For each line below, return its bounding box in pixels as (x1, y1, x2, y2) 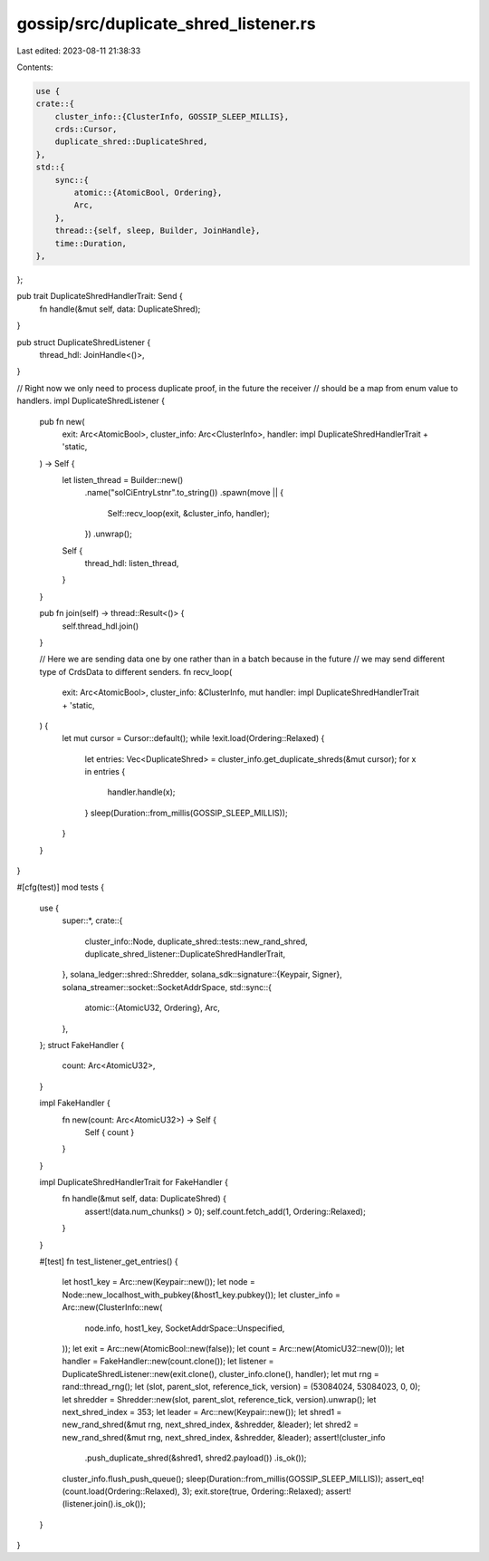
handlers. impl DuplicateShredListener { (16, 395, 166, 407)
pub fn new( (39, 416, 85, 427)
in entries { (84, 766, 126, 777)
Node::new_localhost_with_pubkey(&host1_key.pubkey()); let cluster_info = (62, 1289, 341, 1300)
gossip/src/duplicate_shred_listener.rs (16, 14, 316, 34)
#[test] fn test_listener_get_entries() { (39, 1256, 178, 1267)
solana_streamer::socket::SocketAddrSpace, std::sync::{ (62, 981, 272, 992)
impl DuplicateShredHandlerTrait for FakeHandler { (39, 1177, 228, 1188)
